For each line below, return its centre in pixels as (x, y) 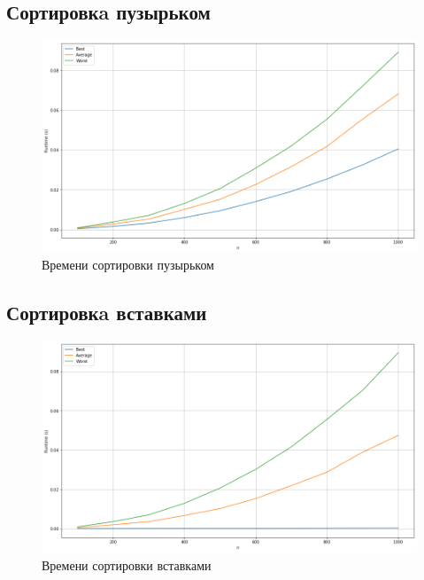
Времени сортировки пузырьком (128, 265)
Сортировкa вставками (107, 313)
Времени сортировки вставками (127, 564)
